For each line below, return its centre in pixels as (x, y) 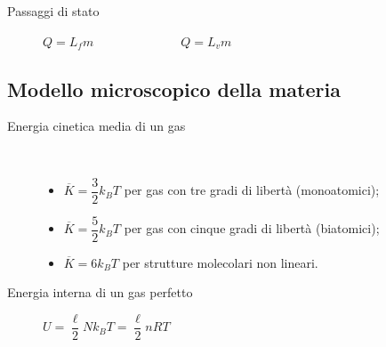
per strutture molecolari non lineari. (220, 262)
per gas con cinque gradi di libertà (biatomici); (252, 228)
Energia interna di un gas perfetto (100, 292)
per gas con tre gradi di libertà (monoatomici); (252, 190)
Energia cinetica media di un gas (96, 126)
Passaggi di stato (53, 11)
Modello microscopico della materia (174, 89)
